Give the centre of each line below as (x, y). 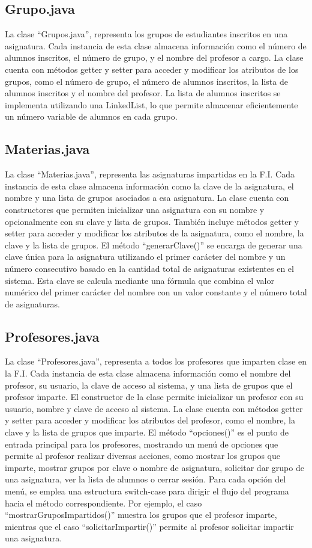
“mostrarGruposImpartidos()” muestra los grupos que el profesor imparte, (141, 515)
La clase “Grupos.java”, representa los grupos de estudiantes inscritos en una (146, 34)
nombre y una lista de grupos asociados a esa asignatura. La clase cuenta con (147, 198)
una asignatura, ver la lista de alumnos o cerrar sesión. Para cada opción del (145, 479)
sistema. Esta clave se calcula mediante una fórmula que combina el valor (139, 280)
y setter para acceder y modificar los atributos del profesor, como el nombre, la (150, 420)
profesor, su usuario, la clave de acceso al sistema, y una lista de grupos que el (149, 385)
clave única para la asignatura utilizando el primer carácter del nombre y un (145, 257)
